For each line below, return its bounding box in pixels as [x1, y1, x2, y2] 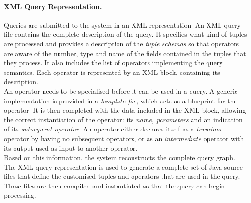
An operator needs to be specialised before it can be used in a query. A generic [4, 86, 238, 96]
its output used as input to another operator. [4, 143, 138, 153]
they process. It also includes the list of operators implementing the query [4, 58, 223, 68]
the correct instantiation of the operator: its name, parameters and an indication [4, 114, 243, 124]
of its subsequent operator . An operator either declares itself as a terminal [4, 124, 221, 134]
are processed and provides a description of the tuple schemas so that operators [4, 38, 239, 48]
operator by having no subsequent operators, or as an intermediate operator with [4, 133, 244, 143]
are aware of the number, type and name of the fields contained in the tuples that [4, 48, 246, 58]
